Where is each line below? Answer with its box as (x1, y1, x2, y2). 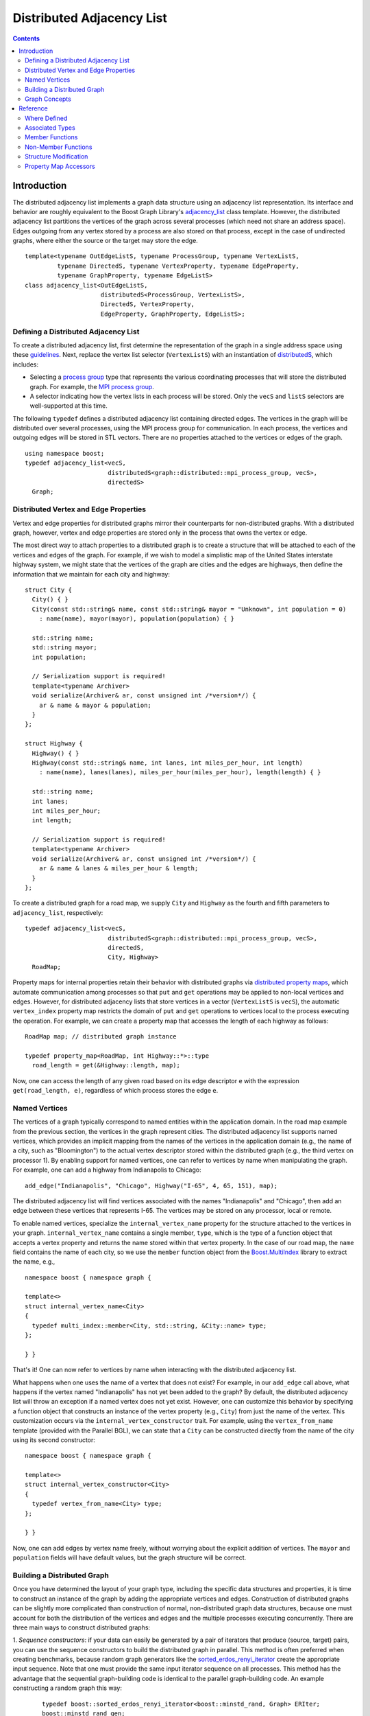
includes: (12, 360, 39, 369)
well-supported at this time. (29, 402, 108, 410)
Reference (18, 104, 48, 113)
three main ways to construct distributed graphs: (12, 1623, 151, 1632)
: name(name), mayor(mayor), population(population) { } (38, 615, 234, 623)
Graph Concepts (25, 95, 71, 103)
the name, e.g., (12, 1257, 56, 1266)
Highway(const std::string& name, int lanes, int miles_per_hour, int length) (32, 758, 304, 767)
